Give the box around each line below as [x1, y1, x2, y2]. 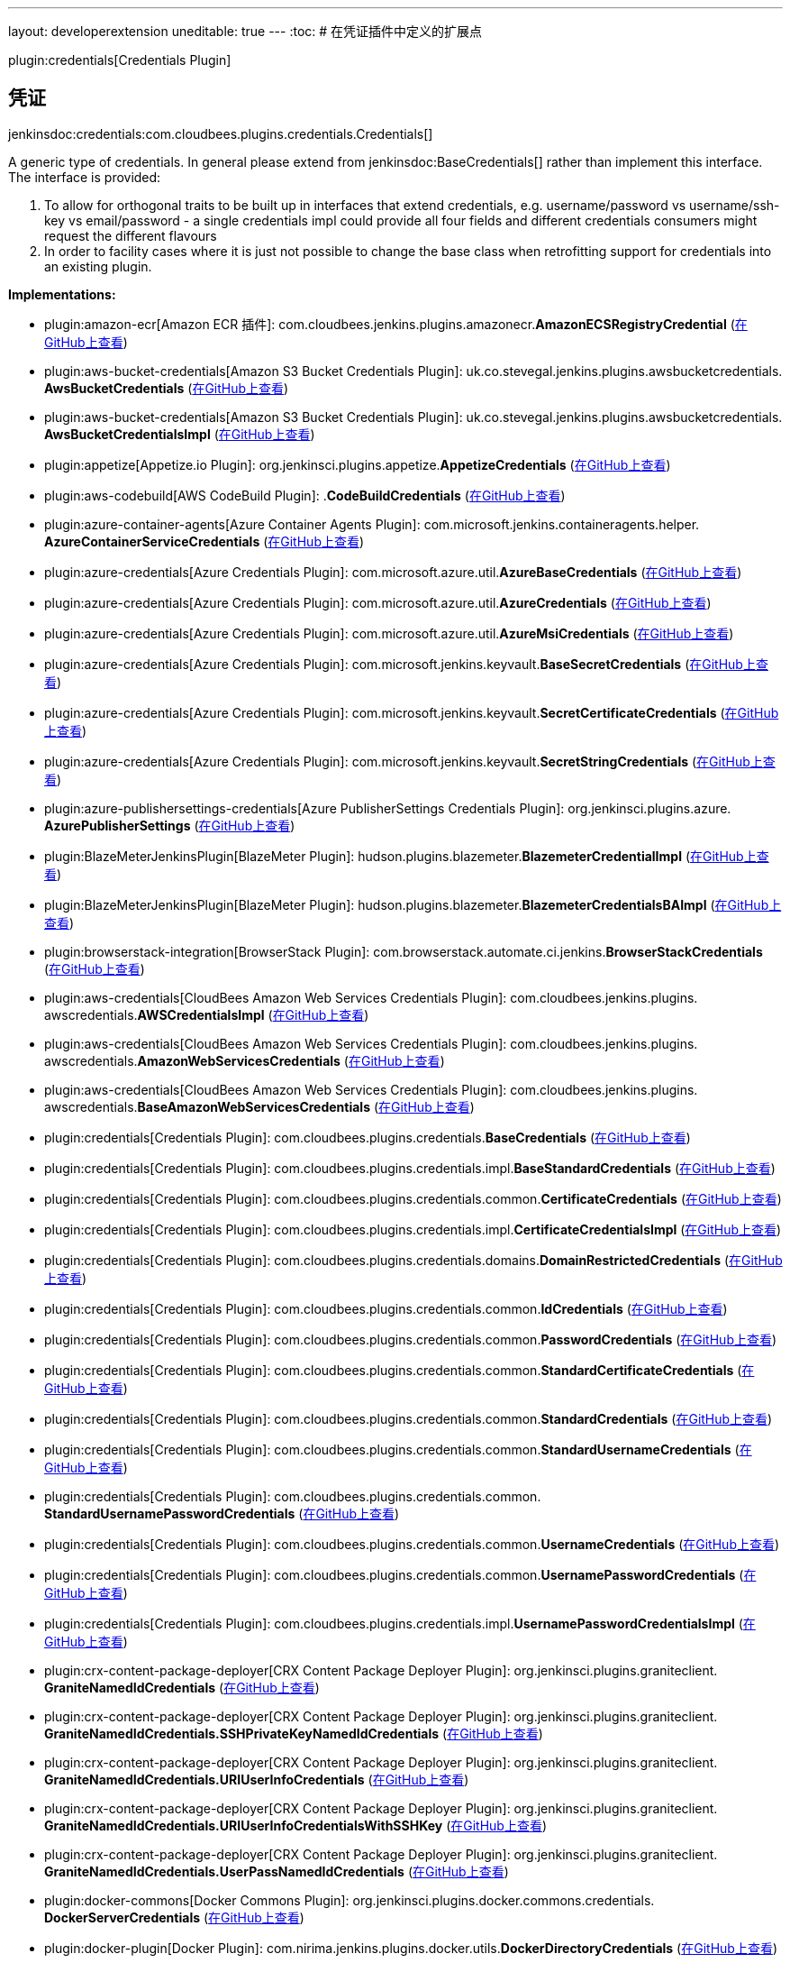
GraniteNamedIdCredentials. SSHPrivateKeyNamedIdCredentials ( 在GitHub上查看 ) [44, 1725, 543, 1741]
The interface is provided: [8, 169, 161, 185]
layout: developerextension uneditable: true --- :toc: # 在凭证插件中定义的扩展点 [8, 23, 483, 39]
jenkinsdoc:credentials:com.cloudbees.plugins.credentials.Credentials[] [8, 125, 433, 142]
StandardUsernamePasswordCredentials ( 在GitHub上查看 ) [44, 1505, 400, 1521]
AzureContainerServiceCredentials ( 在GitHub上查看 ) [44, 533, 365, 549]
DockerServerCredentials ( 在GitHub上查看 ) [44, 1909, 304, 1925]
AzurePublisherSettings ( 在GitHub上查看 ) [44, 817, 295, 833]
